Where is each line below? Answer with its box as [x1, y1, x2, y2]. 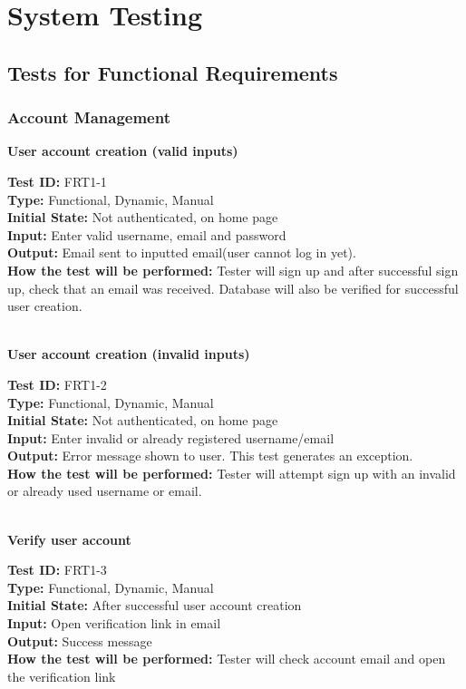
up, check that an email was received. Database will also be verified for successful [7, 278, 459, 297]
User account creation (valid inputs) [7, 141, 238, 160]
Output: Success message [7, 631, 152, 650]
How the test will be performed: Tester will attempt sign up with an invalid [7, 463, 456, 482]
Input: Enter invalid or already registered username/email [7, 428, 335, 447]
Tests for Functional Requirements [7, 58, 338, 86]
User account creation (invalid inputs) [7, 344, 250, 364]
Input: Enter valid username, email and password [7, 225, 286, 244]
